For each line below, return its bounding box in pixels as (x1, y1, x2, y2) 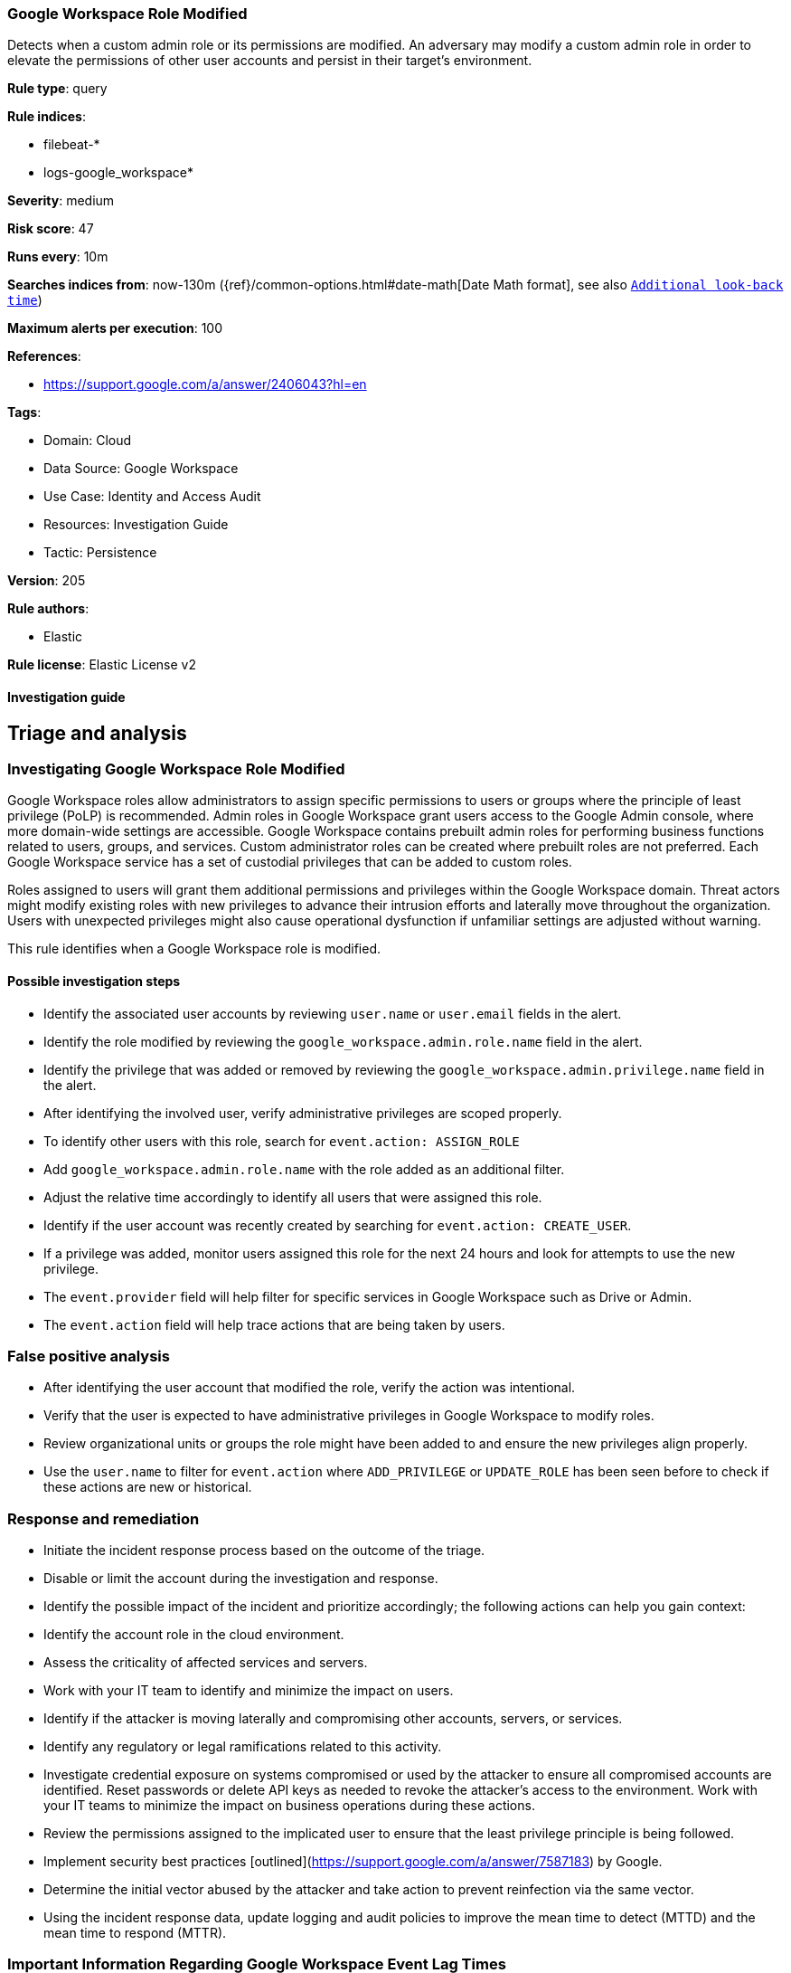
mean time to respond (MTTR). (43, 1925, 227, 1941)
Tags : (7, 404, 42, 421)
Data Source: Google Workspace (43, 460, 239, 477)
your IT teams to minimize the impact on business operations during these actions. (43, 1798, 535, 1814)
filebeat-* (43, 137, 100, 153)
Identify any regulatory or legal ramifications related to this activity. (43, 1739, 442, 1755)
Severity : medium (7, 193, 115, 209)
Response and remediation (7, 1509, 200, 1528)
